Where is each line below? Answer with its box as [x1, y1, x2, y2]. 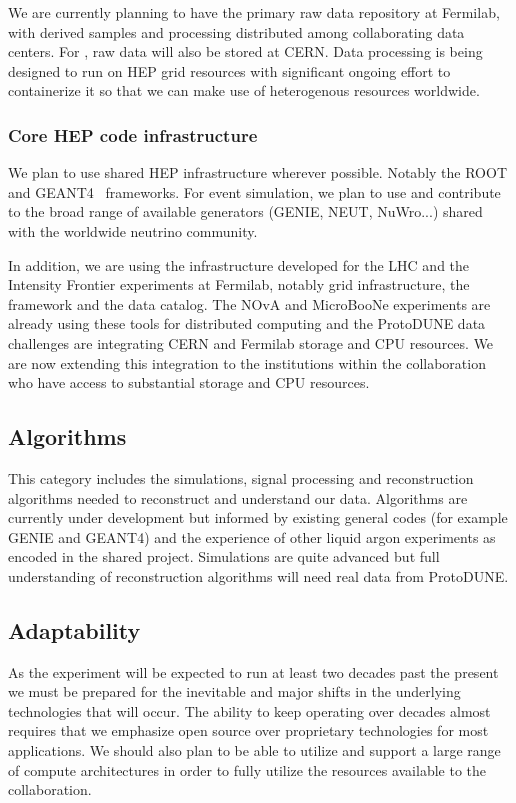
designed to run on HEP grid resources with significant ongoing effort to [8, 60, 451, 81]
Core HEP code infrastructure [8, 122, 258, 147]
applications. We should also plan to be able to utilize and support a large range [8, 740, 501, 761]
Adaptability [8, 614, 141, 645]
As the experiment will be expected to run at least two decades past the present [8, 661, 499, 682]
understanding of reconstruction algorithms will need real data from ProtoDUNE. [8, 565, 509, 586]
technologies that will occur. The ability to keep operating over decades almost [8, 700, 491, 721]
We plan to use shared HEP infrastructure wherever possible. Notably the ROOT [8, 162, 507, 183]
